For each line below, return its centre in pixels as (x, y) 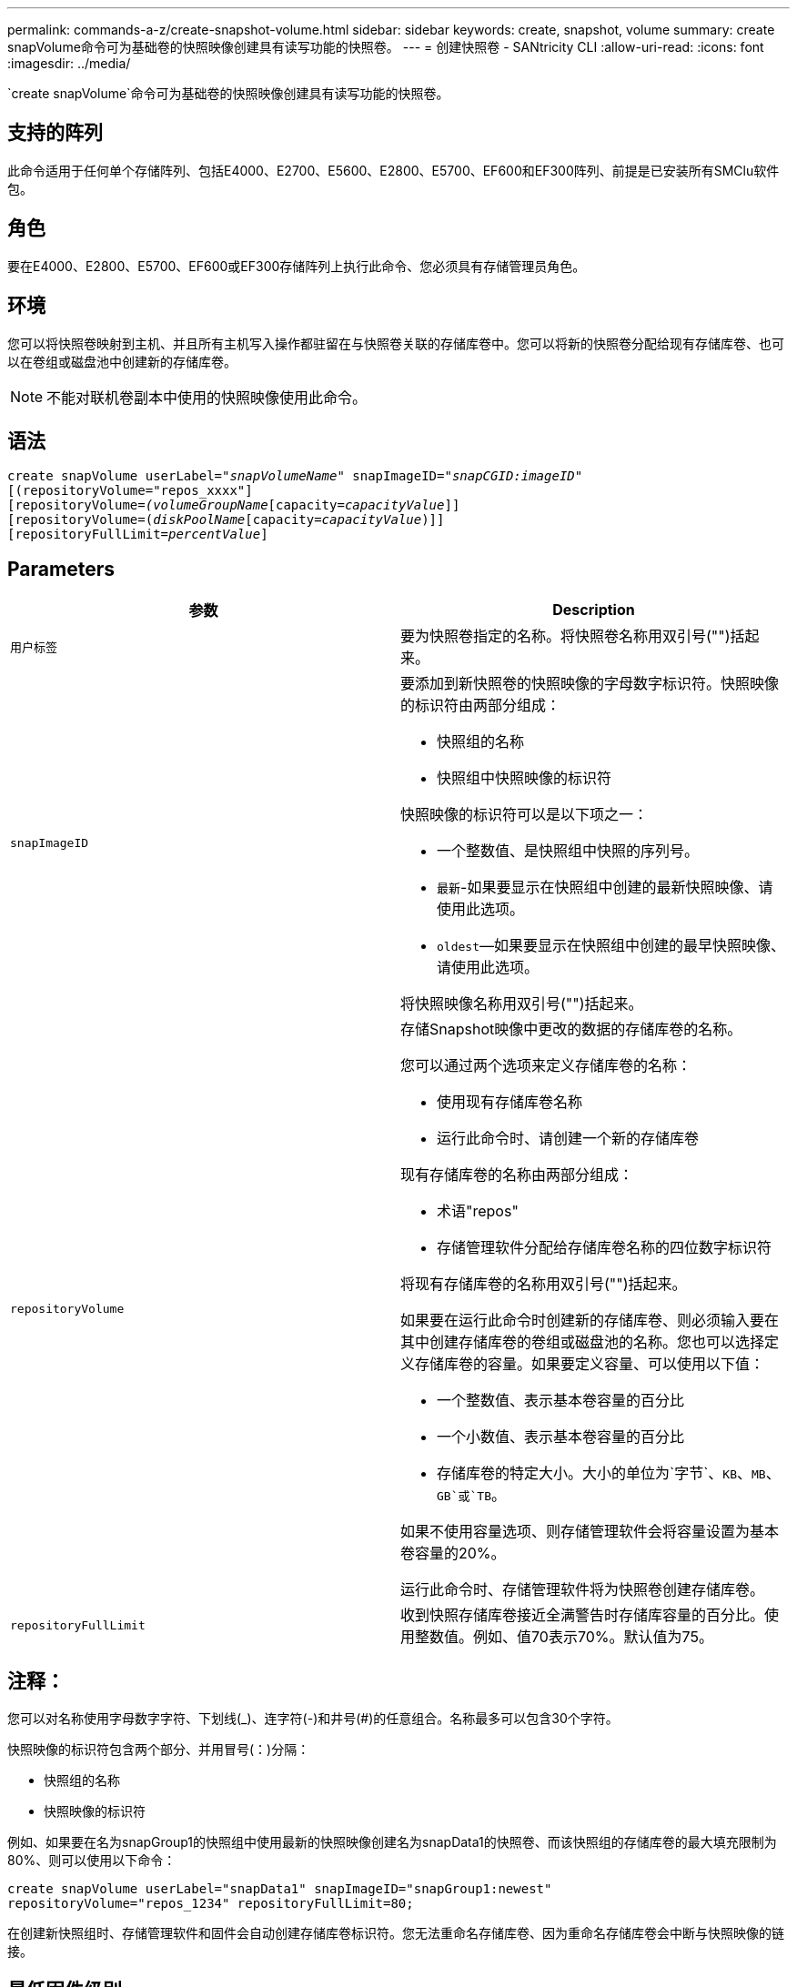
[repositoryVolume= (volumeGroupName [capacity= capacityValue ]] (234, 505)
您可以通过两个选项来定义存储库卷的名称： (546, 1066)
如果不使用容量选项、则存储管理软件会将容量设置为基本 (590, 1532)
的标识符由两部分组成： (481, 706)
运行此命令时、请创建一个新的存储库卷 (568, 1139)
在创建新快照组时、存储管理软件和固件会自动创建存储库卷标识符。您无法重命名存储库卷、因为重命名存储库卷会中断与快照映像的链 (396, 1933)
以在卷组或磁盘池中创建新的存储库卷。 (122, 361)
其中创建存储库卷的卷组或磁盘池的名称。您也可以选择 (583, 1342)
